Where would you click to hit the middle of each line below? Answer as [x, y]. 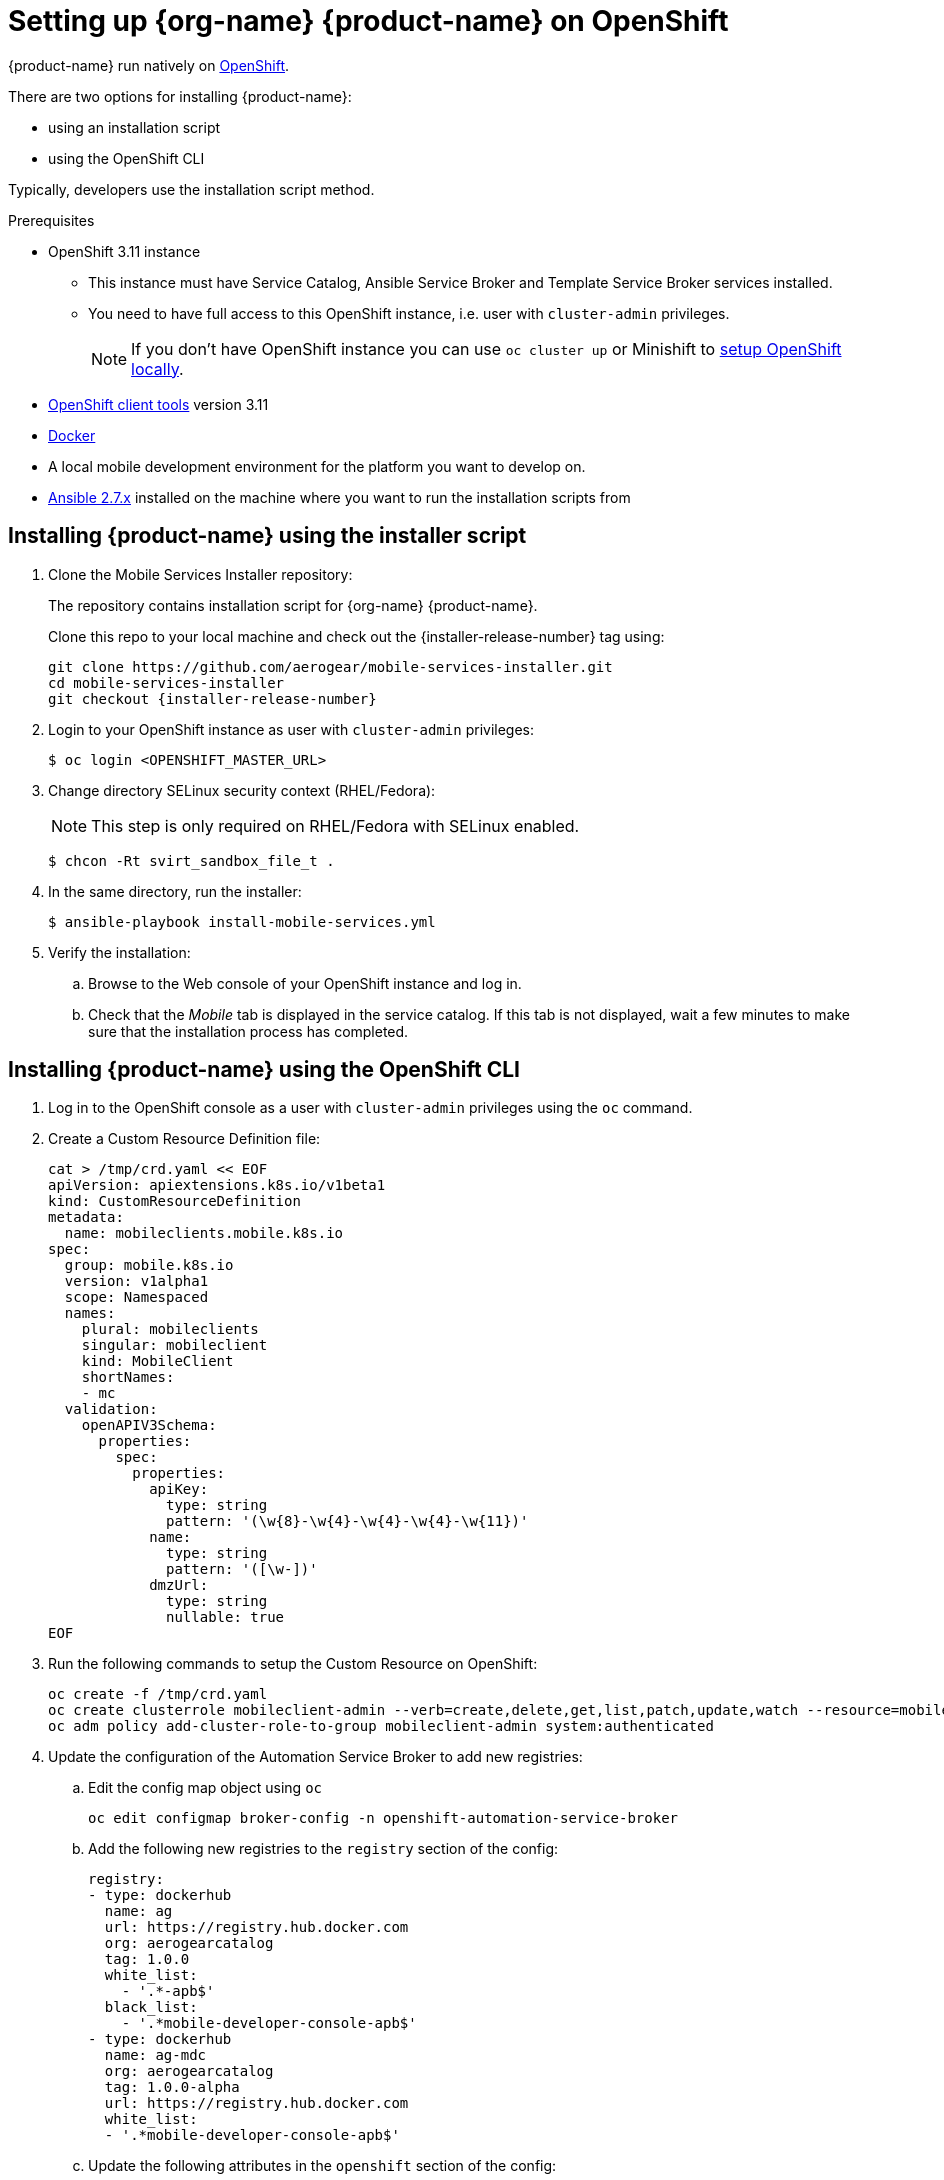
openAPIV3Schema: [149, 1425]
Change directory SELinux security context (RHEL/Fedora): [242, 790]
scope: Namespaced [136, 1297]
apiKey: [179, 1489]
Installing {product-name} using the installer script [267, 536]
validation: [111, 1409]
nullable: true [225, 1617]
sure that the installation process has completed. [248, 1031]
